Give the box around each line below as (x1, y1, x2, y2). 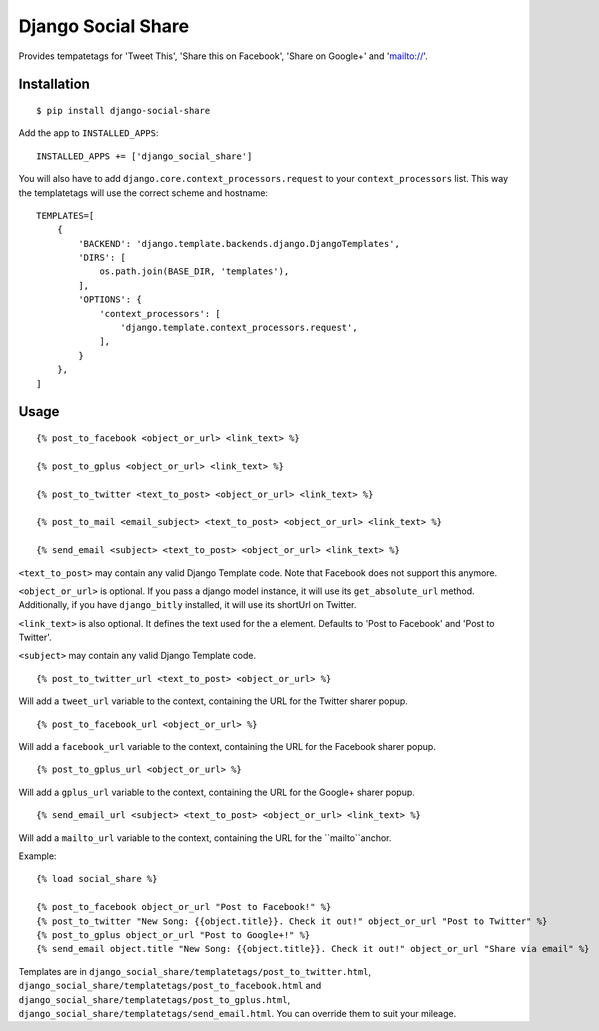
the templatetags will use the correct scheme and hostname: (18, 186, 269, 199)
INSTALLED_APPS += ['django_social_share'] (36, 150, 253, 162)
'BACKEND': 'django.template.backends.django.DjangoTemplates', (78, 238, 400, 249)
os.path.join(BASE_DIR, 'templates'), (99, 266, 290, 277)
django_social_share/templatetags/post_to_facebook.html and (18, 980, 322, 992)
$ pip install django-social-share (36, 105, 211, 116)
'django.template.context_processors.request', (120, 322, 359, 334)
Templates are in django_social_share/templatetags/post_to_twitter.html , (18, 965, 372, 977)
